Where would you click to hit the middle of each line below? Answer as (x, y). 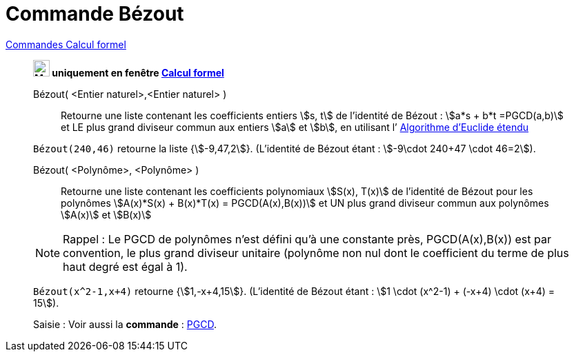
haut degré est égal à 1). (125, 266)
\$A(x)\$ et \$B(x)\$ (106, 214)
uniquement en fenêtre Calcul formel (138, 72)
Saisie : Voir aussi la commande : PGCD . (125, 324)
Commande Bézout (95, 14)
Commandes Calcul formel (66, 44)
